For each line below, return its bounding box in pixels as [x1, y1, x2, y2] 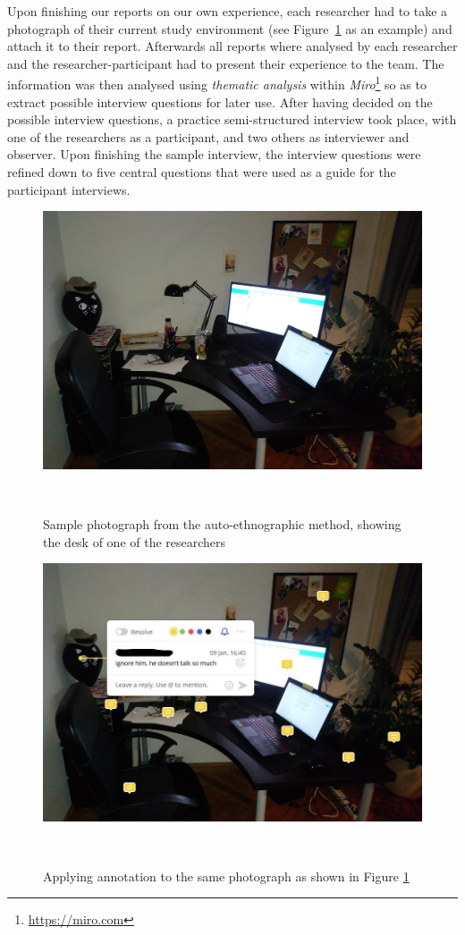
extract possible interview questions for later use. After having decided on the [7, 92, 433, 111]
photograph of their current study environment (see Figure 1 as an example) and [7, 19, 452, 38]
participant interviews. [7, 180, 131, 198]
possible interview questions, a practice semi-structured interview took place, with [7, 110, 457, 129]
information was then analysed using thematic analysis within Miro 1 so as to [7, 72, 427, 94]
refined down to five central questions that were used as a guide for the [7, 163, 396, 181]
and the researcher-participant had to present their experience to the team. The [7, 54, 444, 72]
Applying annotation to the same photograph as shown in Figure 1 [43, 866, 410, 885]
